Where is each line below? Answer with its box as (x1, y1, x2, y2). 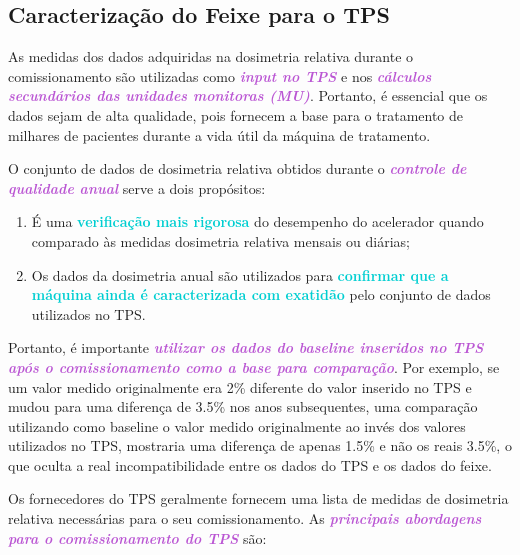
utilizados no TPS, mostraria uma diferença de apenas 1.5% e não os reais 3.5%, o (8, 435, 512, 456)
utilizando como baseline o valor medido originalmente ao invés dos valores (8, 415, 466, 436)
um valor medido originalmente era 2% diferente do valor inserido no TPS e (8, 376, 472, 397)
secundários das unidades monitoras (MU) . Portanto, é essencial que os (8, 85, 488, 106)
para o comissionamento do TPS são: (8, 527, 267, 548)
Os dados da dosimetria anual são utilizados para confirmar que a (31, 264, 449, 285)
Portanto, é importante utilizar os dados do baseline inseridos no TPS (8, 337, 484, 358)
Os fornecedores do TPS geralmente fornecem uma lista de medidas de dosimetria (8, 488, 509, 509)
